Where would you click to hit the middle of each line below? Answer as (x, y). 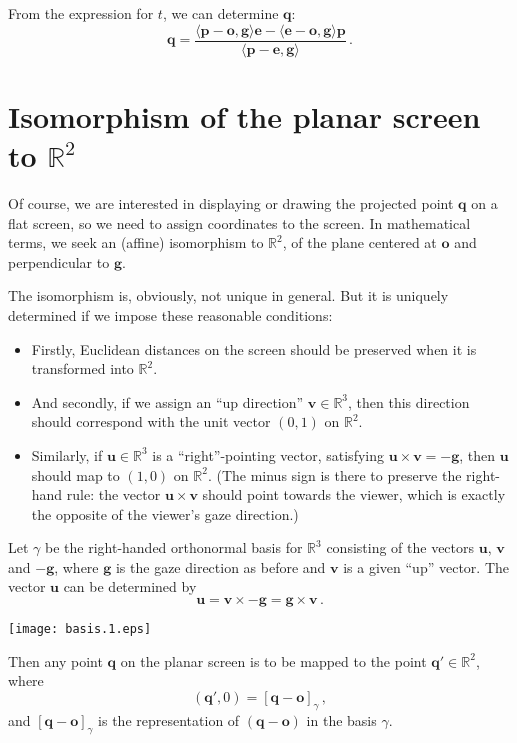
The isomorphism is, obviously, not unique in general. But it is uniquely (228, 295)
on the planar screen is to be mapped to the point (273, 660)
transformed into (82, 368)
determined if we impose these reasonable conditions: (170, 314)
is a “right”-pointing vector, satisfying (268, 454)
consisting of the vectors (400, 547)
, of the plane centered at (359, 242)
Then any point (55, 660)
